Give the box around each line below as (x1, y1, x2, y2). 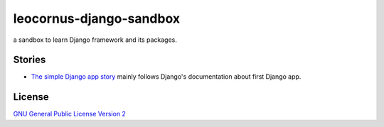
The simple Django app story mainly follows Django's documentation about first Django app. (31, 72, 302, 81)
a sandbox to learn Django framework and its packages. (13, 35, 177, 44)
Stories (13, 54, 46, 66)
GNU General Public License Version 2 (13, 110, 126, 118)
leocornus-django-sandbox (13, 11, 181, 26)
